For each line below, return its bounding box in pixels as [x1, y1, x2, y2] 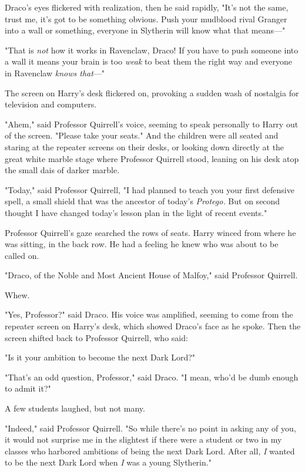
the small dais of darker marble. [5, 164, 120, 176]
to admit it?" [5, 382, 51, 395]
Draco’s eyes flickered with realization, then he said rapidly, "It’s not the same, [5, 1, 289, 13]
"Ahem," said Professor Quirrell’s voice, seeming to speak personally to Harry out [5, 117, 299, 130]
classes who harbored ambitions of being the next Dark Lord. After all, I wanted [5, 444, 295, 457]
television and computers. [5, 98, 97, 110]
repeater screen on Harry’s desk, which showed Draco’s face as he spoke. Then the [5, 320, 301, 332]
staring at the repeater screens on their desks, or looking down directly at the [5, 140, 284, 153]
